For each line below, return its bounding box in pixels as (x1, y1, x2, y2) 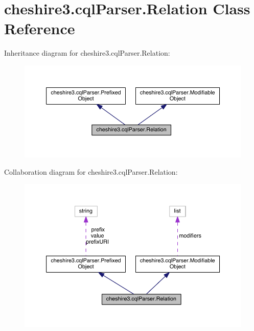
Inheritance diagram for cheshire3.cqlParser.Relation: (4, 48, 170, 58)
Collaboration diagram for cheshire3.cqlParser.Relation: (4, 166, 178, 177)
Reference (4, 18, 75, 39)
